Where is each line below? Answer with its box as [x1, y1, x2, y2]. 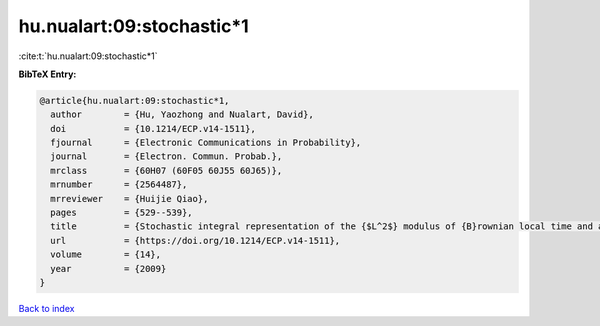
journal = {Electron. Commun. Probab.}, [50, 151, 283, 162]
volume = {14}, [50, 249, 162, 260]
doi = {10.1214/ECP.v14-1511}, [50, 123, 257, 134]
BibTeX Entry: [18, 68, 77, 80]
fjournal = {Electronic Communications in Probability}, [50, 137, 362, 149]
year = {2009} [50, 263, 167, 274]
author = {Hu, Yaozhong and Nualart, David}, [50, 109, 314, 120]
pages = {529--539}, [50, 207, 194, 219]
